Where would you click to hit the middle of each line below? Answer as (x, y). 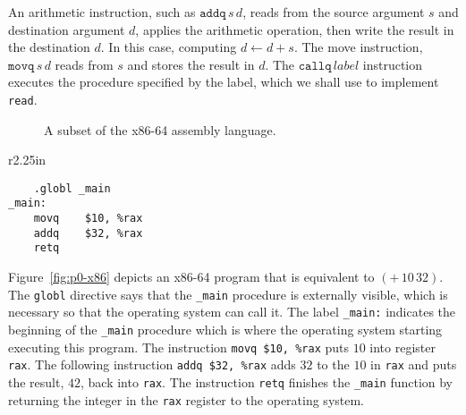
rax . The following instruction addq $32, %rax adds (152, 364)
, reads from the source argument (334, 12)
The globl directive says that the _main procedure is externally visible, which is (228, 294)
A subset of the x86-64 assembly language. (160, 129)
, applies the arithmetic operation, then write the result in (295, 29)
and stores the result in (191, 64)
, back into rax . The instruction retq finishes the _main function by (267, 381)
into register (402, 347)
